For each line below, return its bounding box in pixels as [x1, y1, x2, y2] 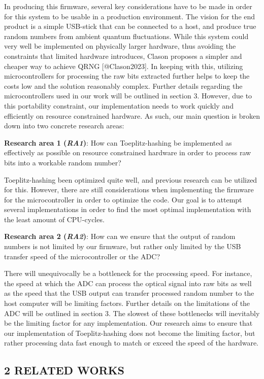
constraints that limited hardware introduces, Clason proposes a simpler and [4, 50, 242, 61]
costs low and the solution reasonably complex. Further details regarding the [4, 80, 243, 91]
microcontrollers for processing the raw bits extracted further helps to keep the [4, 71, 250, 81]
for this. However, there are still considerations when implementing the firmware [4, 184, 254, 195]
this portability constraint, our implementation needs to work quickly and [4, 100, 234, 111]
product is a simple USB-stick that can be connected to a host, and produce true [4, 21, 256, 31]
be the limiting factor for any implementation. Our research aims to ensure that [4, 318, 253, 328]
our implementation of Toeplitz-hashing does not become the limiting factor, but [4, 327, 255, 338]
